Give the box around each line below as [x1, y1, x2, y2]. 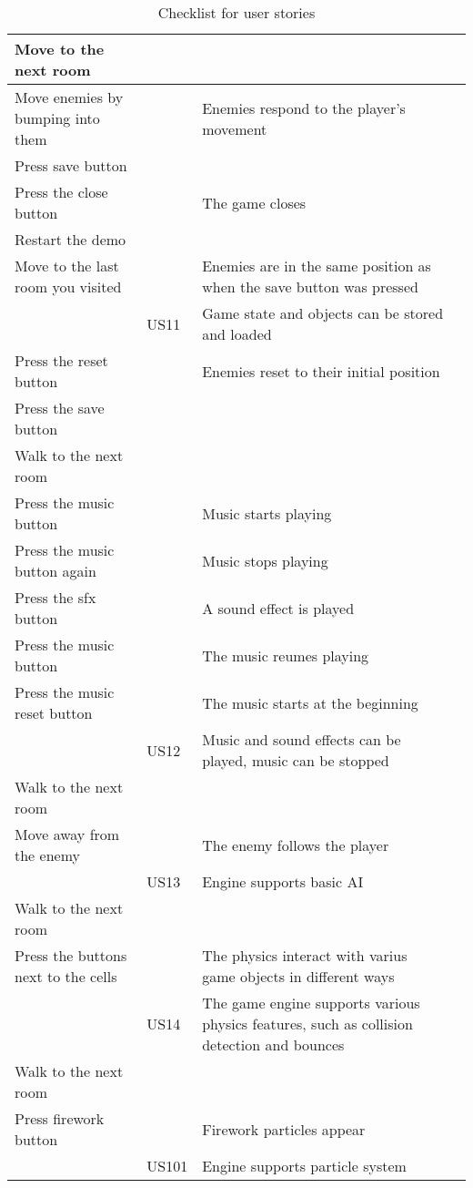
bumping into [15, 108, 100, 128]
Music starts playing [202, 502, 332, 524]
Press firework [15, 1108, 105, 1129]
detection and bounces [202, 1034, 345, 1055]
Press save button [15, 155, 127, 176]
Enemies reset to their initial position [202, 360, 440, 382]
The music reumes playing [202, 644, 369, 666]
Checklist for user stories [157, 2, 316, 23]
